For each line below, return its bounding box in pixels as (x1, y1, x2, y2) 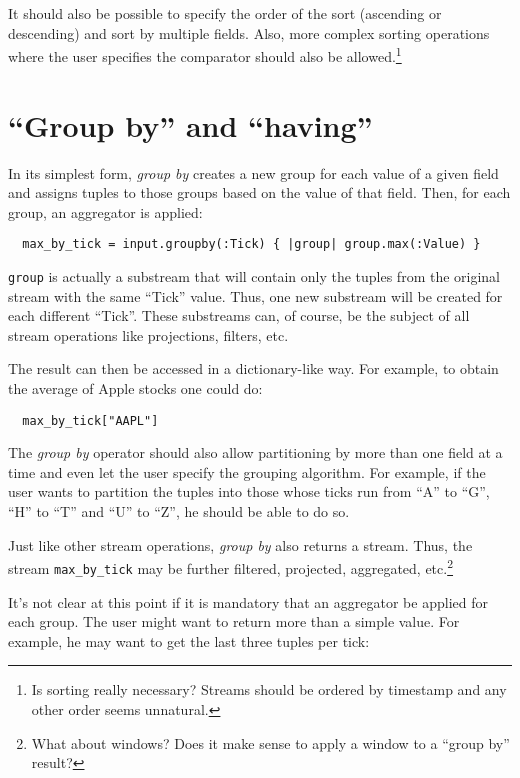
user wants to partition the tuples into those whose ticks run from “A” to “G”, (8, 481, 490, 502)
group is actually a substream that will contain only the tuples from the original (8, 266, 501, 286)
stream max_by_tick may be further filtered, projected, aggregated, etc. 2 (8, 555, 454, 578)
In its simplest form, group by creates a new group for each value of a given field (8, 162, 499, 183)
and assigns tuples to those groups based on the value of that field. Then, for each (8, 182, 511, 203)
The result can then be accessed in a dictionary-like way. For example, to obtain (8, 358, 499, 379)
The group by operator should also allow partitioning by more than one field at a (8, 442, 503, 463)
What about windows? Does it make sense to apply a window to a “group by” (31, 732, 510, 753)
